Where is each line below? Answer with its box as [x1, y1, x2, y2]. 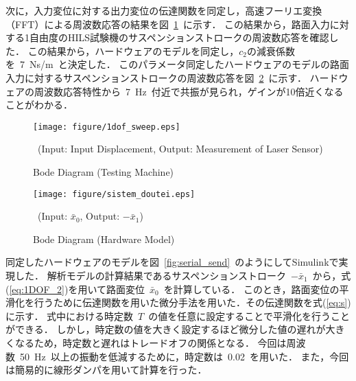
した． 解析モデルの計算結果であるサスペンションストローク [14, 268, 286, 283]
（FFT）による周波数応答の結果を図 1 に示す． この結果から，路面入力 [5, 16, 330, 31]
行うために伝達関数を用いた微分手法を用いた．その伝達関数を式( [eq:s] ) [34, 295, 351, 310]
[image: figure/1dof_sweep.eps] [33, 122, 180, 132]
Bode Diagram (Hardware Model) [33, 231, 175, 246]
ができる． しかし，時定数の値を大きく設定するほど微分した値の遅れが [5, 322, 326, 336]
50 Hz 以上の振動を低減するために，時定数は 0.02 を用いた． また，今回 [19, 349, 349, 363]
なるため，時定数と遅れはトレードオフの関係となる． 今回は [14, 336, 287, 349]
